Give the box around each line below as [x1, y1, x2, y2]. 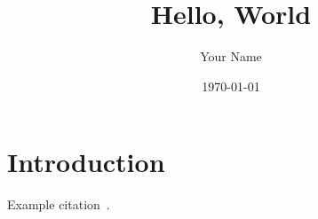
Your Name [200, 47, 262, 66]
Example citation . [7, 195, 110, 214]
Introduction [7, 144, 165, 180]
